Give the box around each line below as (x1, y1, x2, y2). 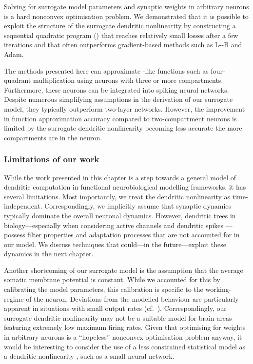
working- (205, 284, 232, 294)
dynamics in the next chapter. (4, 249, 94, 259)
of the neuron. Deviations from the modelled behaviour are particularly (26, 293, 239, 304)
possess (4, 230, 25, 240)
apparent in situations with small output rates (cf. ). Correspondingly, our (4, 303, 227, 313)
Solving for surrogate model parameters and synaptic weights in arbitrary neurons (4, 1, 249, 11)
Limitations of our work (4, 153, 99, 165)
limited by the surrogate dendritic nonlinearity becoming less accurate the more (4, 123, 242, 133)
